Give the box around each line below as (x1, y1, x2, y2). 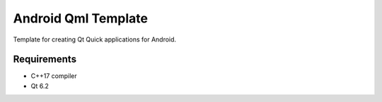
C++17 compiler (30, 72, 77, 80)
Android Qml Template (13, 11, 149, 26)
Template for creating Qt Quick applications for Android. (13, 35, 177, 44)
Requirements (13, 53, 77, 65)
